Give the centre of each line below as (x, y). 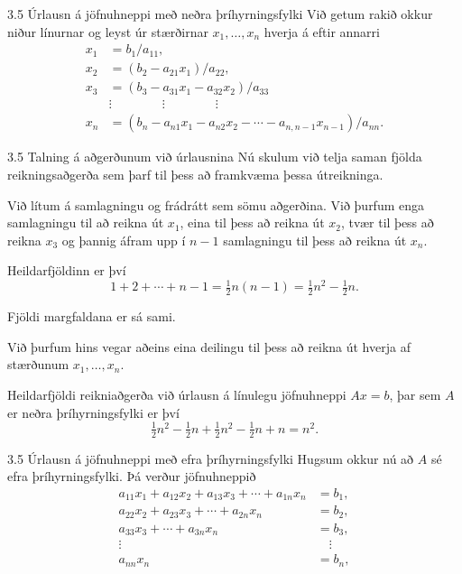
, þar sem (415, 395)
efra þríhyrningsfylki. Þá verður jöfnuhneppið (132, 476)
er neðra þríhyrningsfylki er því (93, 412)
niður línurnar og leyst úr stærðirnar (108, 31)
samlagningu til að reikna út (86, 222)
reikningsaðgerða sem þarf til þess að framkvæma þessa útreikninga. (195, 174)
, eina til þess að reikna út (252, 222)
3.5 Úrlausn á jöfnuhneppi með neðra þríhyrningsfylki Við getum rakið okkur (220, 14)
